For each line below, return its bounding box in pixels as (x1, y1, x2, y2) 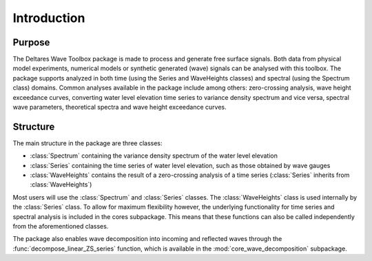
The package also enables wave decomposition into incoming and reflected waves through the (12, 235, 282, 243)
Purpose (12, 36, 50, 48)
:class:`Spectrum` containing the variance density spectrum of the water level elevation (30, 152, 278, 160)
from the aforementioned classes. (12, 222, 109, 231)
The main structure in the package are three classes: (12, 138, 163, 147)
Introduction (12, 10, 85, 25)
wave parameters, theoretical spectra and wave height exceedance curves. (12, 103, 227, 112)
